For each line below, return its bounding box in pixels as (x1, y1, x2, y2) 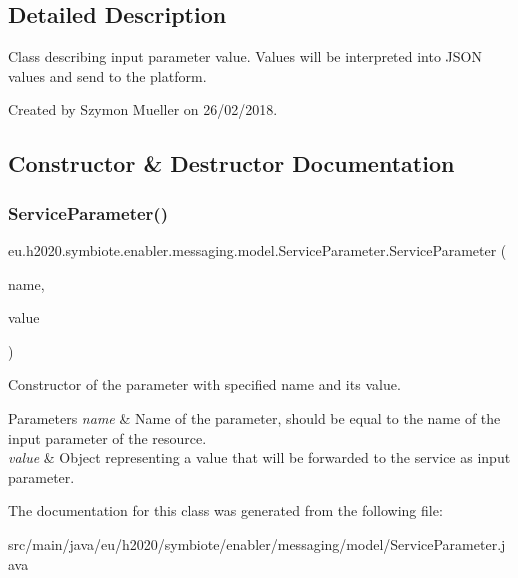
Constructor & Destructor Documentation (8, 148, 455, 179)
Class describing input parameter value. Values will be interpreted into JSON (8, 46, 482, 67)
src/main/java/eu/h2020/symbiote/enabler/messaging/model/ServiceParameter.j (8, 533, 506, 554)
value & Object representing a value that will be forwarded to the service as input (8, 447, 511, 468)
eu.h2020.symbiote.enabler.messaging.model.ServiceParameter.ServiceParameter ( (8, 239, 507, 260)
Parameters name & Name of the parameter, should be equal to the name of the (8, 407, 501, 428)
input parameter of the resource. (8, 427, 207, 448)
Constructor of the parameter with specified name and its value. (8, 374, 401, 395)
